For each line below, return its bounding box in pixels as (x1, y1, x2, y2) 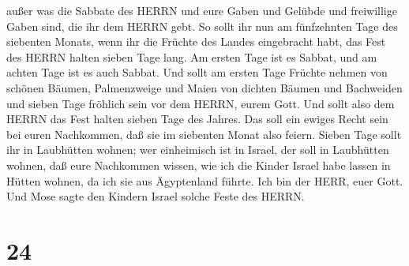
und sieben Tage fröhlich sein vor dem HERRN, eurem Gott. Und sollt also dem (6, 95, 395, 111)
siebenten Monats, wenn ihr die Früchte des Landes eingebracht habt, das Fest (6, 33, 386, 50)
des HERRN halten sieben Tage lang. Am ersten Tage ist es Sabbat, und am (6, 48, 377, 65)
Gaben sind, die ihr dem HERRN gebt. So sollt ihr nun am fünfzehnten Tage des (6, 17, 398, 34)
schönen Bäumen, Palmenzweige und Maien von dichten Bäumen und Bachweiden (6, 79, 403, 96)
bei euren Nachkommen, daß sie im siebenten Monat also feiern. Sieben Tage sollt (6, 126, 402, 142)
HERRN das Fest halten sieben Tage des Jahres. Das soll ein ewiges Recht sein (6, 111, 388, 127)
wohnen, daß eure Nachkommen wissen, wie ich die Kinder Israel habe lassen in (6, 156, 391, 173)
